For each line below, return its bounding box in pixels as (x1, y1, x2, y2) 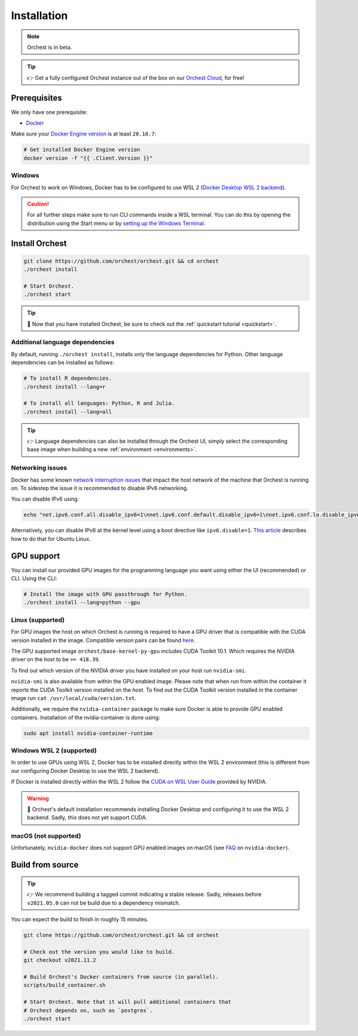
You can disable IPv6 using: (11, 495, 79, 502)
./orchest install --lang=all (23, 408, 112, 415)
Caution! (27, 200, 50, 207)
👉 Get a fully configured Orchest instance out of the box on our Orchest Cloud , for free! (27, 74, 245, 81)
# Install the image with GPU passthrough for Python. (23, 591, 187, 598)
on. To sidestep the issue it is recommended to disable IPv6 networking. (11, 485, 189, 492)
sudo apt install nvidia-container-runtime (23, 730, 153, 736)
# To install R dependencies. (23, 375, 112, 382)
